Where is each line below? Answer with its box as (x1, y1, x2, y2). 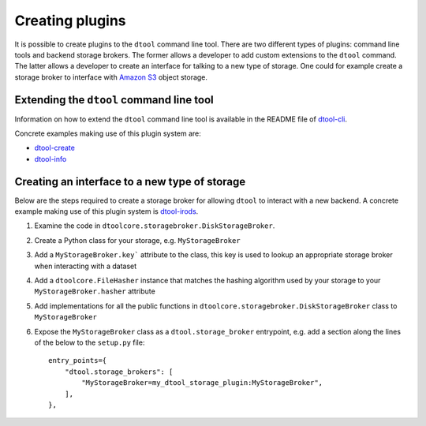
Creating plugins (14, 12, 126, 29)
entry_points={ (48, 356, 107, 365)
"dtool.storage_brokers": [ (64, 367, 174, 376)
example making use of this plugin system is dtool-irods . (14, 207, 199, 216)
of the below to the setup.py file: (34, 338, 145, 347)
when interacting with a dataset (34, 261, 137, 271)
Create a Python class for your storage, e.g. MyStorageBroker (34, 235, 241, 245)
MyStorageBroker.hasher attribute (34, 286, 155, 296)
